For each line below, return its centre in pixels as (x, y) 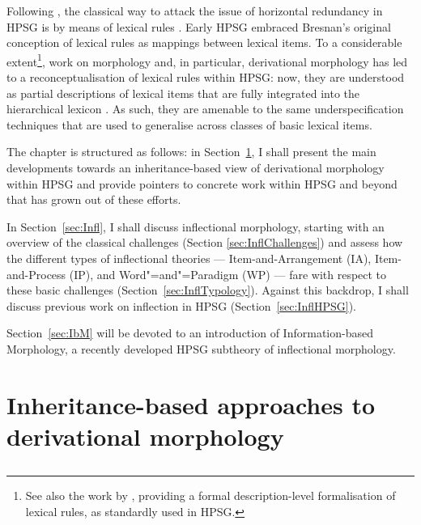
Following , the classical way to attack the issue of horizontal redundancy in (195, 11)
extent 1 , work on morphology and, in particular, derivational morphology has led (207, 60)
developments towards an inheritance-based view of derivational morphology (196, 167)
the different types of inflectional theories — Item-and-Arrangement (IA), (189, 258)
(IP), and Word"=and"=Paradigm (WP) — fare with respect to (228, 274)
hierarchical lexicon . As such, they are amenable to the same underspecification (205, 109)
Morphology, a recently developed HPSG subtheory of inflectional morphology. (201, 348)
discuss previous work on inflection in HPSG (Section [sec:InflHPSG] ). (181, 305)
